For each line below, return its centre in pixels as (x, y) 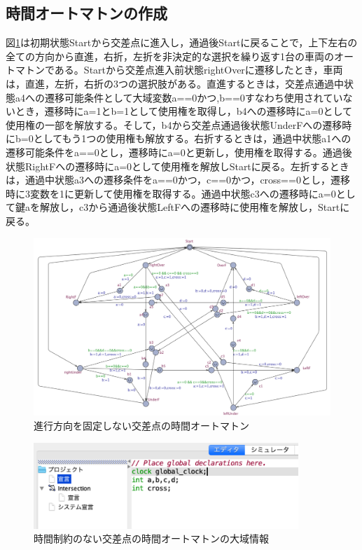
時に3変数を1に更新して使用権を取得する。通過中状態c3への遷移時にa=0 (171, 193)
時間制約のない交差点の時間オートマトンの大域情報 (151, 538)
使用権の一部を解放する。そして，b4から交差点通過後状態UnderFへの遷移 (174, 124)
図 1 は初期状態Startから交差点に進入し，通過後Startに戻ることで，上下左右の (182, 42)
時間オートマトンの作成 (86, 13)
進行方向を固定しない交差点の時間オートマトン (141, 425)
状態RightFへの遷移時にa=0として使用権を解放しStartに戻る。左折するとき (177, 166)
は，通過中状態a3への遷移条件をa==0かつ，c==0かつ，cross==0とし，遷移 (178, 180)
